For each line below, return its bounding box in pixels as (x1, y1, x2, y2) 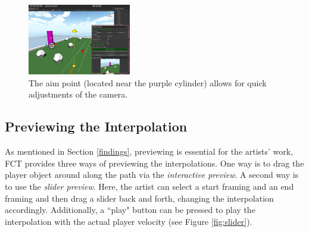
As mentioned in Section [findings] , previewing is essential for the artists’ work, (5, 145, 294, 158)
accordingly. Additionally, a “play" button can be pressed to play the (5, 203, 255, 216)
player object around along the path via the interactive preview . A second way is (5, 168, 299, 181)
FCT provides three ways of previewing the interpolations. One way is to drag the (5, 156, 304, 169)
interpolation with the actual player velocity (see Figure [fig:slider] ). (5, 215, 252, 227)
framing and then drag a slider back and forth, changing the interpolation (5, 192, 274, 204)
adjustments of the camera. (29, 88, 128, 101)
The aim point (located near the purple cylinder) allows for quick (29, 76, 267, 89)
